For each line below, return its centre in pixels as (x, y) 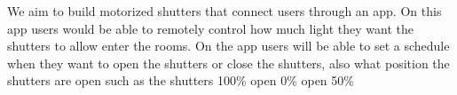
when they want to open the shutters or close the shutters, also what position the (228, 63)
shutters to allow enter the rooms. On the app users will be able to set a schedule (228, 46)
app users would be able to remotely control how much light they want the (210, 28)
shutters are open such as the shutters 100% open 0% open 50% (181, 80)
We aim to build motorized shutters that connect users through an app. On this (225, 11)
